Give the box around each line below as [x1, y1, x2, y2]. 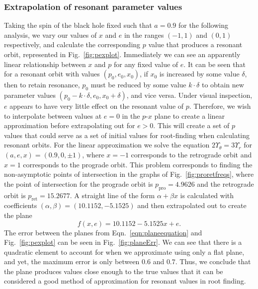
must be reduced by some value [90, 79, 186, 90]
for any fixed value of [113, 59, 178, 69]
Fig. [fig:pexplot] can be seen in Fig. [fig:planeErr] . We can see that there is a [4, 237, 242, 247]
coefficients [4, 200, 37, 211]
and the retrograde [197, 178, 254, 189]
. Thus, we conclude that [175, 256, 251, 267]
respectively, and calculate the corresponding [4, 39, 141, 50]
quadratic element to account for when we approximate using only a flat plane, [4, 246, 245, 257]
